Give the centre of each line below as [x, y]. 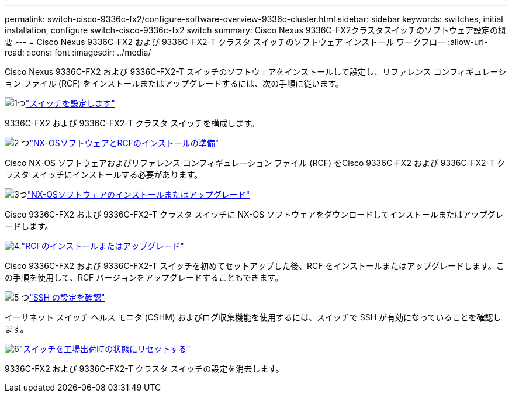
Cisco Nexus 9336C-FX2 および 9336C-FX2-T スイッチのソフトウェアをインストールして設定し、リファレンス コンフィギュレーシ [256, 72]
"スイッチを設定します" [70, 103]
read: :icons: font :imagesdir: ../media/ [78, 52]
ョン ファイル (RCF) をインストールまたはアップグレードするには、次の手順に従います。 [174, 83]
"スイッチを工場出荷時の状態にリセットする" [105, 349]
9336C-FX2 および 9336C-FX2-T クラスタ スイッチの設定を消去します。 [144, 369]
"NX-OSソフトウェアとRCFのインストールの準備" [124, 143]
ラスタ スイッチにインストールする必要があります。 [103, 175]
